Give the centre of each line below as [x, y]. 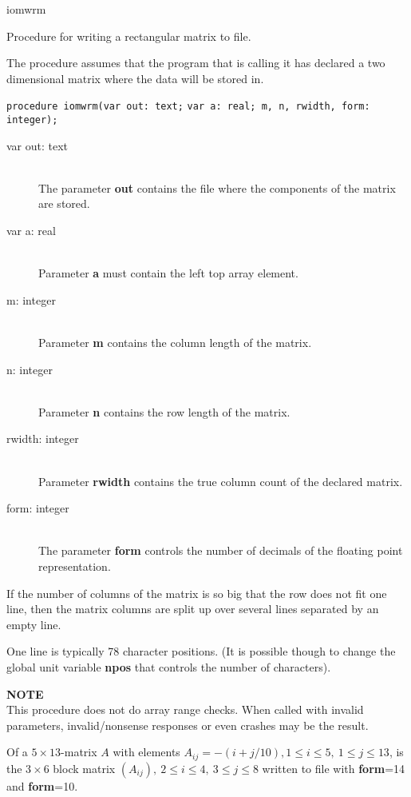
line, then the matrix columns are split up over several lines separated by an [193, 609]
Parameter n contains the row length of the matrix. [164, 411]
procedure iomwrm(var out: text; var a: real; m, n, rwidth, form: [188, 107]
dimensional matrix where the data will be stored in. [135, 78]
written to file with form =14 [334, 768]
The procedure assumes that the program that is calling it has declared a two [196, 63]
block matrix [84, 768]
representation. [75, 566]
